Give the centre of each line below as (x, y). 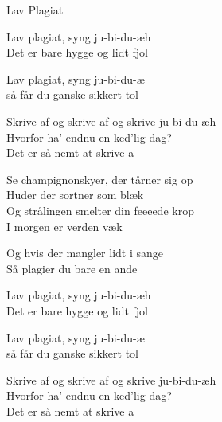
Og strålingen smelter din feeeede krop (100, 210)
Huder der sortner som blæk (75, 195)
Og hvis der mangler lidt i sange (85, 253)
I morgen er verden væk (64, 226)
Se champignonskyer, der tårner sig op (100, 179)
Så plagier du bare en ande (72, 268)
